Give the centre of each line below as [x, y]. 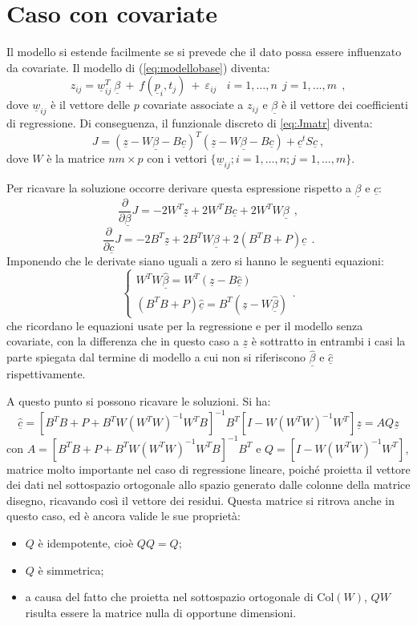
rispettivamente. [46, 374]
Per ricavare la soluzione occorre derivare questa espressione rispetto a [179, 188]
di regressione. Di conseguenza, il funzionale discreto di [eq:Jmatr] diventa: [190, 123]
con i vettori [177, 158]
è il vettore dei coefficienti [344, 105]
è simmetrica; [71, 569]
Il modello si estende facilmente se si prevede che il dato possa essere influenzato [204, 52]
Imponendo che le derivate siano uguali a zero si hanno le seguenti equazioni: [195, 261]
